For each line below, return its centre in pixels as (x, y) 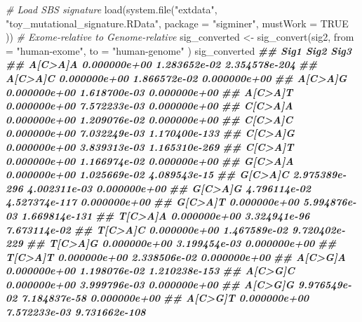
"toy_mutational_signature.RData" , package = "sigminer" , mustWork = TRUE (177, 23)
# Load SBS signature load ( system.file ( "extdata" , (112, 9)
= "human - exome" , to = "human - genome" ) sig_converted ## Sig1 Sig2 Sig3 (179, 50)
